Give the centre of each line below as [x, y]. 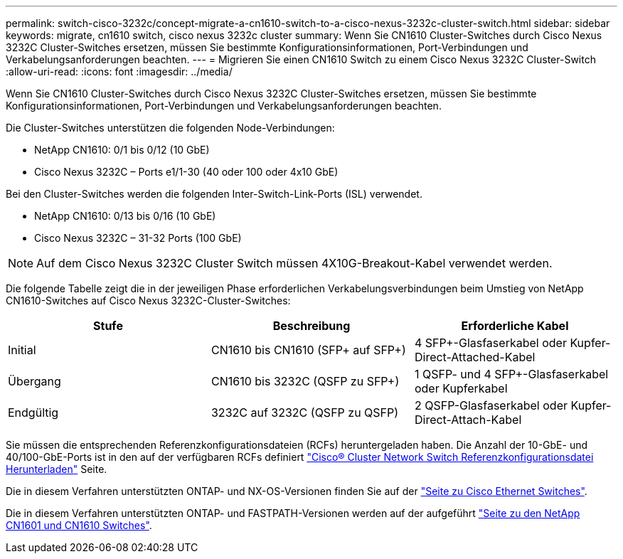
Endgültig [33, 412]
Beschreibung [311, 326]
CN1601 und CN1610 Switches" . [79, 525]
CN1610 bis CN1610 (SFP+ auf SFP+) [308, 350]
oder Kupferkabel [461, 388]
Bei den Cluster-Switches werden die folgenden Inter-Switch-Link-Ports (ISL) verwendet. [214, 194]
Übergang [34, 381]
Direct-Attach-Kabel [468, 420]
